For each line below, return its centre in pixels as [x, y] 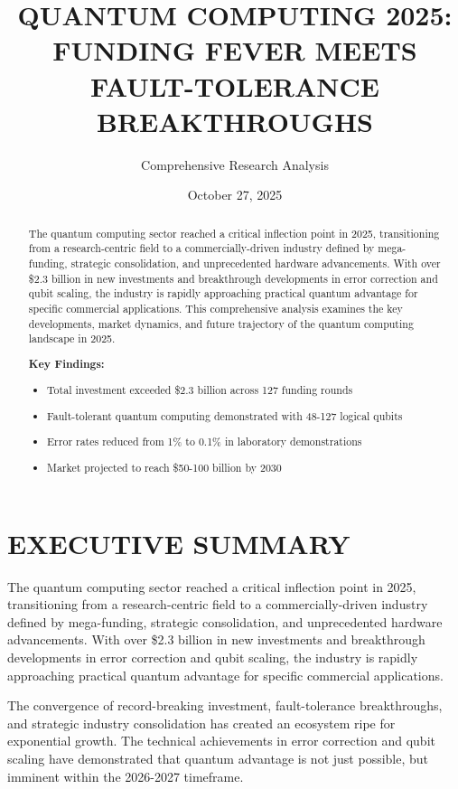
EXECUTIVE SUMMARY [179, 543]
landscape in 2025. [72, 338]
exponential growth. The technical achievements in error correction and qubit [221, 741]
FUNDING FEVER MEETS [235, 50]
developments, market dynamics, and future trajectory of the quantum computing [221, 323]
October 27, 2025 [235, 195]
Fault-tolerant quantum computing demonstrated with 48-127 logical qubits [225, 415]
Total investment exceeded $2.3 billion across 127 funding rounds [200, 390]
